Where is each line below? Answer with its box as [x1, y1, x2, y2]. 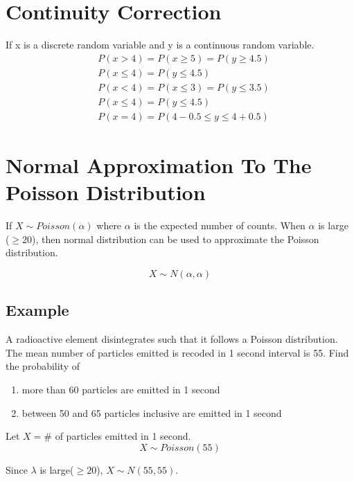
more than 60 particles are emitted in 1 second [21, 382, 220, 396]
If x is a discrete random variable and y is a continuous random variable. [6, 37, 315, 52]
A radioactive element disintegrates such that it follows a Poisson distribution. [6, 332, 338, 346]
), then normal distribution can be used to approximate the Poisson [32, 231, 319, 246]
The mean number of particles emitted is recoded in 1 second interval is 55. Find [6, 345, 349, 359]
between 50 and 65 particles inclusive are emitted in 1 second [21, 405, 282, 420]
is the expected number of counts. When [134, 218, 306, 233]
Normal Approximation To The [6, 151, 312, 179]
